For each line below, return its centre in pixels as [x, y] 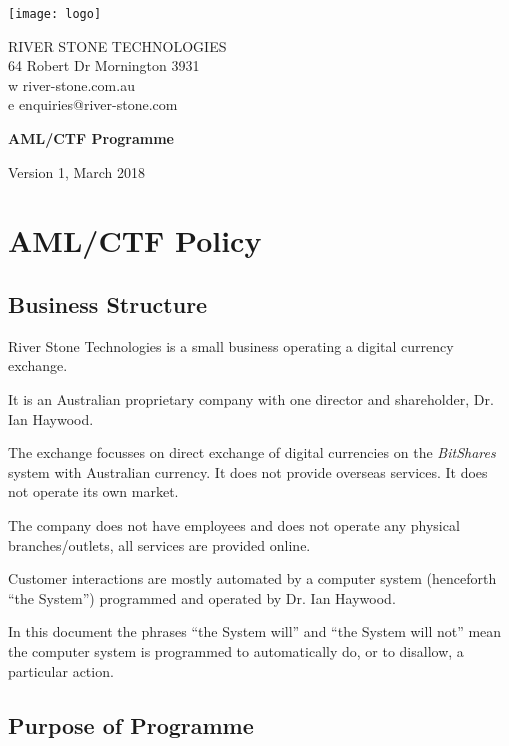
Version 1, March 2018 [77, 171]
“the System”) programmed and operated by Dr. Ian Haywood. [202, 597]
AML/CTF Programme [91, 138]
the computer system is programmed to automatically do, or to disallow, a [236, 650]
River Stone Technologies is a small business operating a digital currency [231, 345]
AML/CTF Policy [135, 240]
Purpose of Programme [131, 724]
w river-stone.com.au [71, 84]
